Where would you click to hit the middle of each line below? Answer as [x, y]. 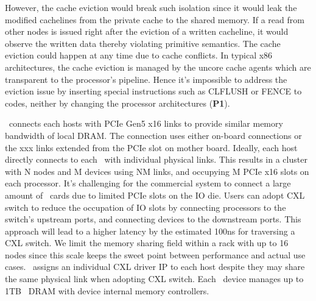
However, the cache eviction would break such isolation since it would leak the [151, 7]
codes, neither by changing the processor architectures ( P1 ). [118, 103]
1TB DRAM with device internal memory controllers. [107, 290]
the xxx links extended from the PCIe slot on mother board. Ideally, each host [151, 147]
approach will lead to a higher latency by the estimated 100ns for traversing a [150, 231]
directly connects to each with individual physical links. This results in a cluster [156, 159]
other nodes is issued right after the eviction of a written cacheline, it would [147, 31]
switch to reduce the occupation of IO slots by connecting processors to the [146, 207]
